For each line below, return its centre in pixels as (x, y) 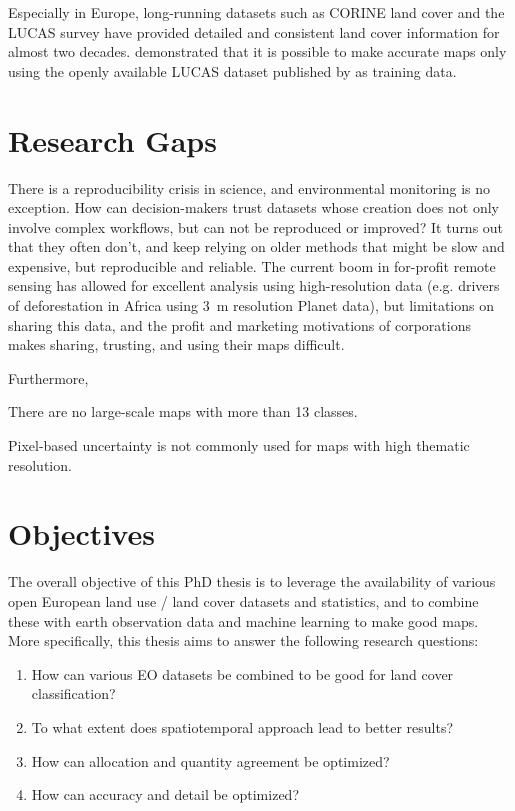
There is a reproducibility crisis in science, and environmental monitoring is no (249, 187)
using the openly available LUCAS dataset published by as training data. (232, 70)
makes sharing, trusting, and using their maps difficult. (176, 344)
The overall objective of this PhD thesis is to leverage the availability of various (252, 581)
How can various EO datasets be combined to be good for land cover (242, 673)
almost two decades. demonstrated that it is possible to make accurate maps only (257, 51)
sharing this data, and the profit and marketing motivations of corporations (239, 324)
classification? (73, 693)
